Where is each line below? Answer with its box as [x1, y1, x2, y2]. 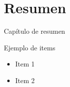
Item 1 [15, 59, 35, 69]
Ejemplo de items [4, 42, 56, 52]
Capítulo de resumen [4, 26, 65, 36]
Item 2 [15, 75, 35, 85]
